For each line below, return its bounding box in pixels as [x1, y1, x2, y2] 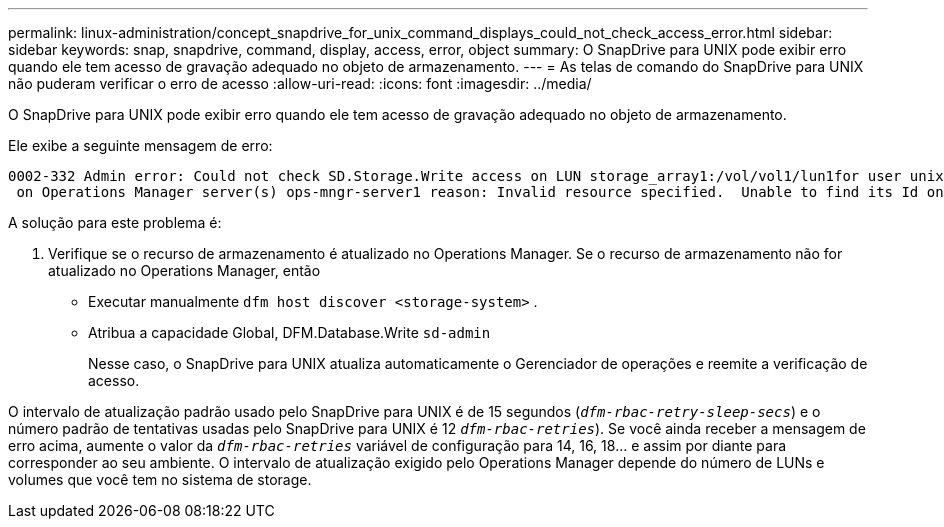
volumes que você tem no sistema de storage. [8, 471, 312, 488]
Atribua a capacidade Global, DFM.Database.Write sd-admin [88, 324, 491, 341]
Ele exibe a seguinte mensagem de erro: [8, 137, 273, 154]
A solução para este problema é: [8, 214, 222, 231]
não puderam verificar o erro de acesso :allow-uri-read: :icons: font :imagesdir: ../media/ [8, 75, 592, 92]
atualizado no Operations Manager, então [48, 262, 321, 279]
